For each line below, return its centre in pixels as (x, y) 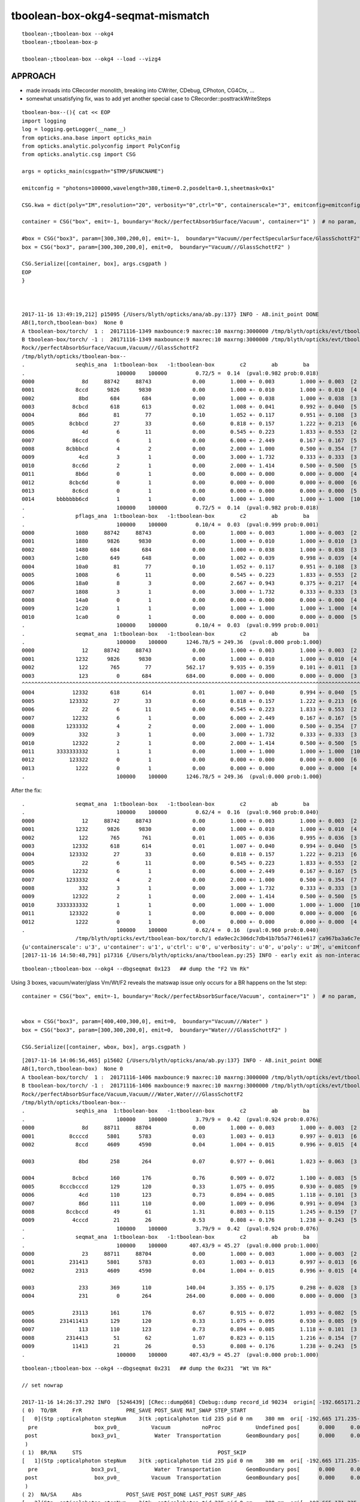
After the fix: (26, 790)
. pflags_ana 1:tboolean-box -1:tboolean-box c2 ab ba (166, 516)
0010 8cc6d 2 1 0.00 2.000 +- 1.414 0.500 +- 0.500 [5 (189, 465)
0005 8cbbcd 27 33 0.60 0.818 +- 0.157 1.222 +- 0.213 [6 (189, 423)
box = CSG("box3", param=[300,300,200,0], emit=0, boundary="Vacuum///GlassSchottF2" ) (156, 247)
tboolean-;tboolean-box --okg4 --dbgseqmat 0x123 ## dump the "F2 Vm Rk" (136, 969)
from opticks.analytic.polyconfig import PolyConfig (101, 146)
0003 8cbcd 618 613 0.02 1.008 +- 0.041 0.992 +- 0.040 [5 (189, 407)
